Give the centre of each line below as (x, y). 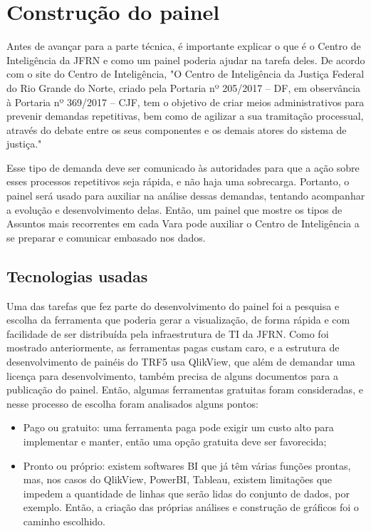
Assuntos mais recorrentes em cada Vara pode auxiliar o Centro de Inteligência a (183, 223)
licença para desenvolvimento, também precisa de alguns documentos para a (172, 375)
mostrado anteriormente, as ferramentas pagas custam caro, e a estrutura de (173, 347)
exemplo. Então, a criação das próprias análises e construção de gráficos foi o (191, 507)
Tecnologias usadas (77, 275)
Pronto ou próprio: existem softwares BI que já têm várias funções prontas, (187, 465)
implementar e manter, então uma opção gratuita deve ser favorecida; (175, 441)
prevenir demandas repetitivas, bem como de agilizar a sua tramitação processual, (185, 116)
